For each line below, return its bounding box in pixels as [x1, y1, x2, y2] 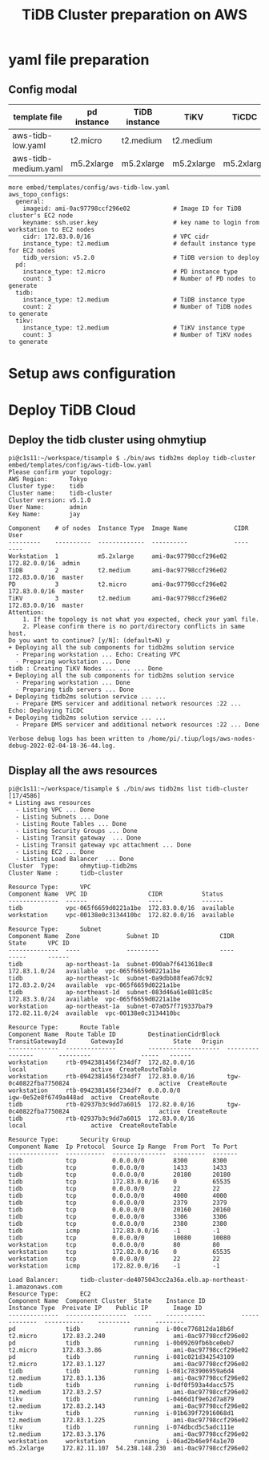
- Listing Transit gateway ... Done [15, 834, 142, 842]
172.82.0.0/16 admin [8, 560, 81, 568]
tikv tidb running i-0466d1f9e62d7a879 [8, 1395, 235, 1403]
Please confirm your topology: [8, 468, 113, 476]
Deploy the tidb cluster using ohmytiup [8, 433, 207, 447]
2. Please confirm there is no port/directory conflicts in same [22, 623, 246, 631]
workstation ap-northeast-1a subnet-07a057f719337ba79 [8, 1002, 214, 1010]
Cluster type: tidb [8, 483, 84, 491]
